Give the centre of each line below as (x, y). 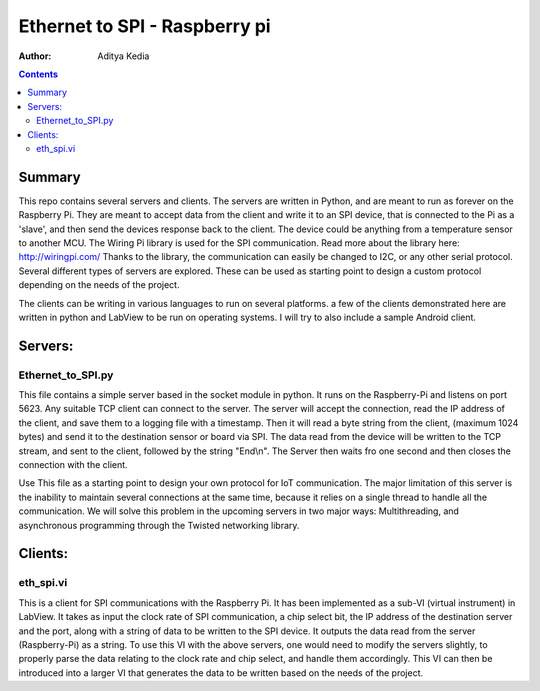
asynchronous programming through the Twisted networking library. (159, 525)
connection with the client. (73, 465)
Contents (38, 74)
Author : (35, 56)
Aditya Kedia (123, 56)
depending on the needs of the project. (99, 285)
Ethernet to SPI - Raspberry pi (144, 26)
